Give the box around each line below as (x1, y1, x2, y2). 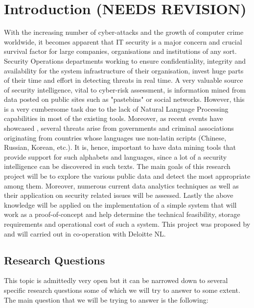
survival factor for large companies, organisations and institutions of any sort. (4, 46, 237, 56)
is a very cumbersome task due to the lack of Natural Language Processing (4, 103, 229, 114)
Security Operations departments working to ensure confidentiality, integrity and (4, 55, 246, 66)
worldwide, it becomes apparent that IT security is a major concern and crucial (4, 36, 242, 47)
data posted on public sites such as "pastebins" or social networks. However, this (4, 94, 245, 104)
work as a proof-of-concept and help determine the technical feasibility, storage (4, 209, 240, 219)
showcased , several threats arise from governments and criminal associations (4, 123, 234, 133)
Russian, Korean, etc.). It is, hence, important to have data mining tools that (4, 142, 236, 152)
